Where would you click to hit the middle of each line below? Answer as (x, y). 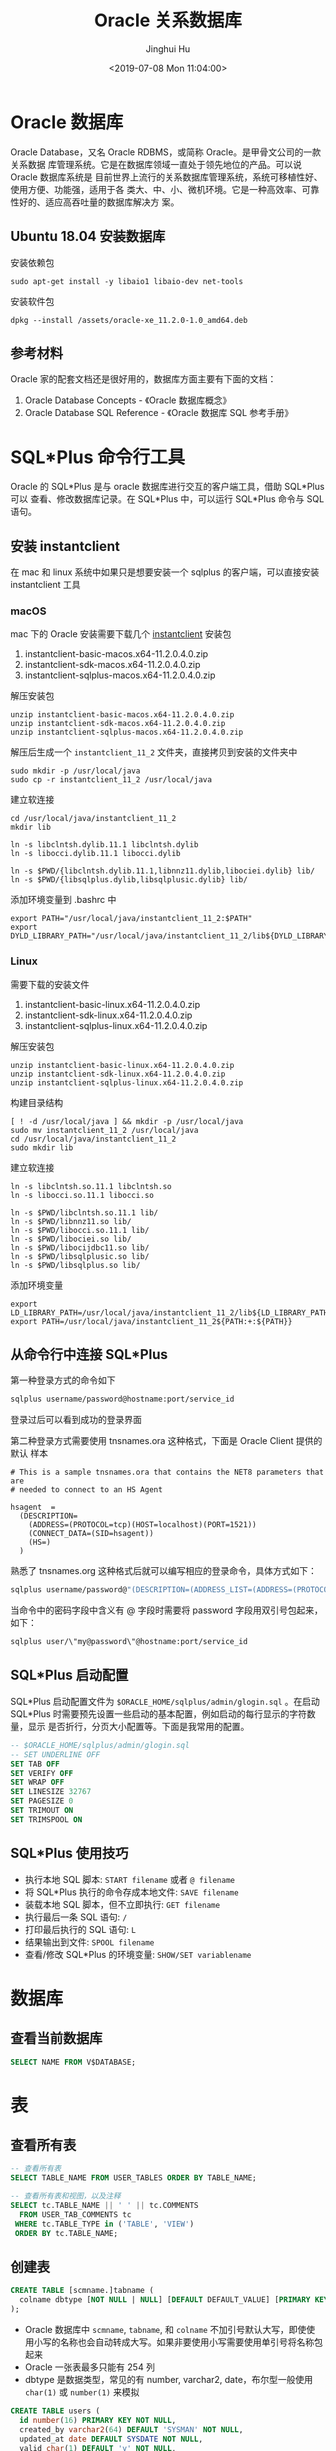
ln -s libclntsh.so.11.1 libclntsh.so (91, 1186)
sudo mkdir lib (42, 1147)
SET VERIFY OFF (42, 1773)
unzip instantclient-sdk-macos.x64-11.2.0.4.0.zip (118, 724)
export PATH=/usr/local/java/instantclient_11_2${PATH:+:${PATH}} (151, 1321)
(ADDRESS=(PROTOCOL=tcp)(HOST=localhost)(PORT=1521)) (142, 1525)
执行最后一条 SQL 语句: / (76, 1917)
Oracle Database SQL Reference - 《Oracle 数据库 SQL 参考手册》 (159, 413)
